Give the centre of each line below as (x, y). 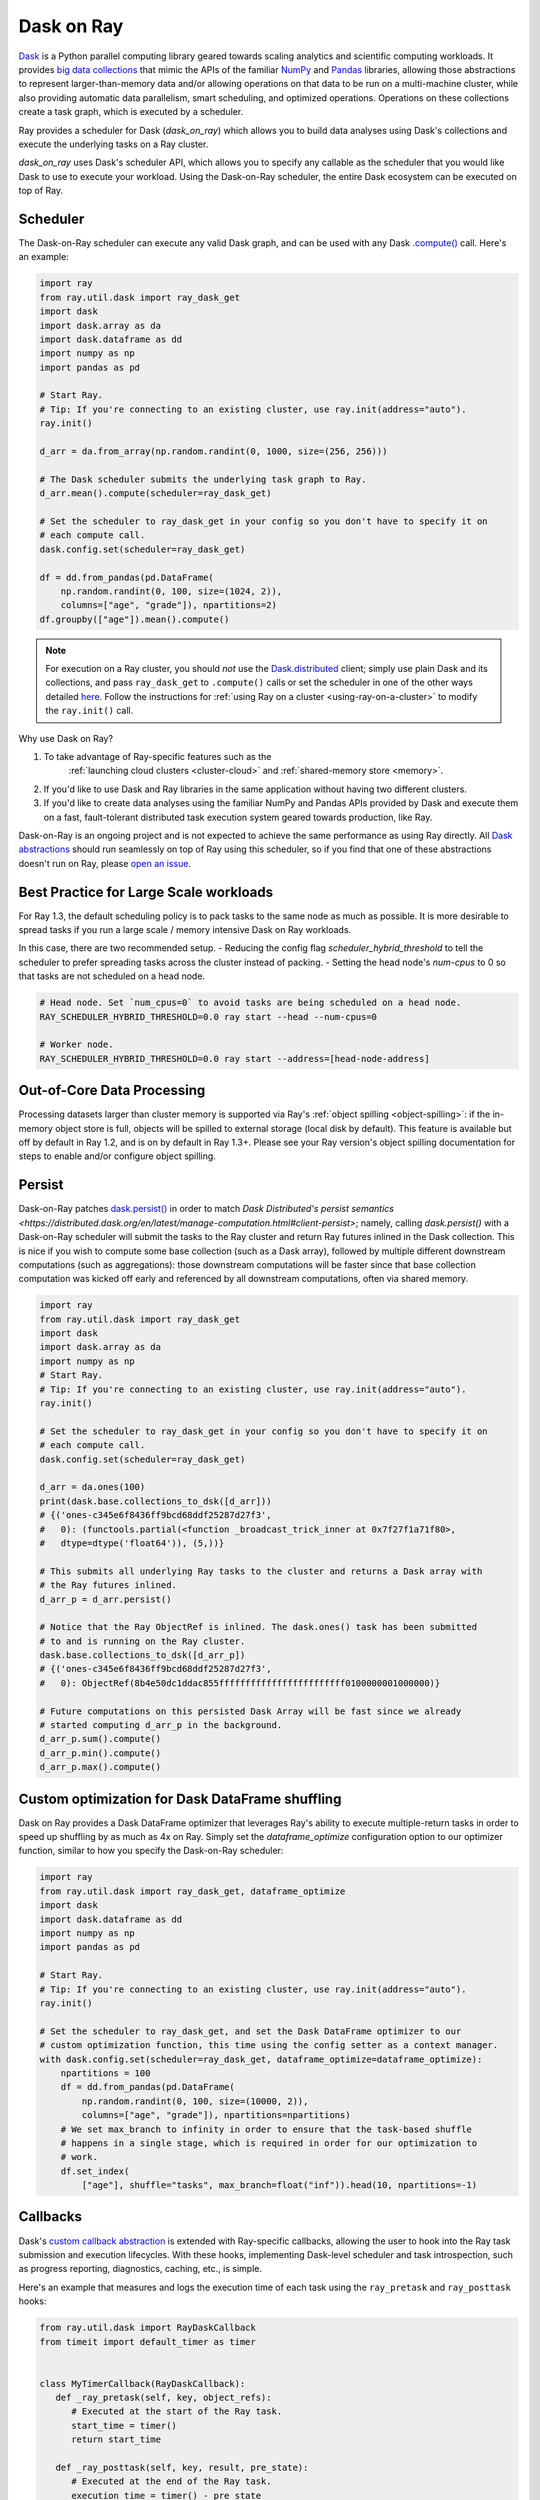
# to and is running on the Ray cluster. (142, 1641)
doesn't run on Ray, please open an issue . (105, 863)
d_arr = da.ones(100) (92, 1487)
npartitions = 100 (105, 2073)
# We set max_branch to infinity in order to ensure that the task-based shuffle (266, 2129)
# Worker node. (76, 1044)
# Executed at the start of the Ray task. (177, 2411)
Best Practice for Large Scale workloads (146, 891)
